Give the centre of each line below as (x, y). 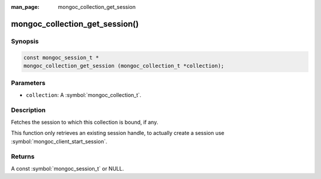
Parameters (28, 83)
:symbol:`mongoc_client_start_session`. (59, 141)
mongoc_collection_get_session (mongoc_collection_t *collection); (124, 66)
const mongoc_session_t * (61, 57)
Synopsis (25, 41)
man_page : (25, 7)
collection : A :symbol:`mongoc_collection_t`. (84, 95)
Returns (23, 156)
